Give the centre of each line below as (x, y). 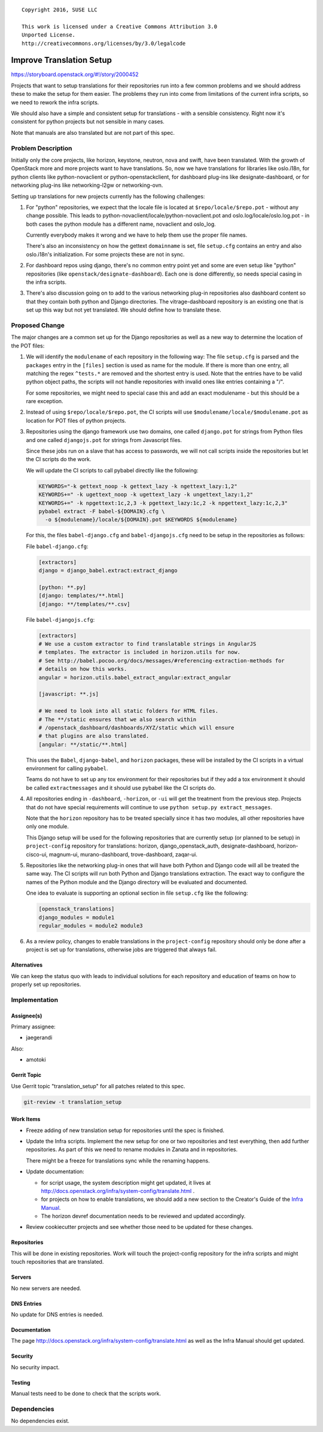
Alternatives (27, 965)
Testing (21, 1382)
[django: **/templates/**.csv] (85, 604)
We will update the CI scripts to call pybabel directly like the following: (112, 470)
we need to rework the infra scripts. (55, 102)
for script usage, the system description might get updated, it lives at (126, 1182)
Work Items (26, 1119)
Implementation (35, 1000)
